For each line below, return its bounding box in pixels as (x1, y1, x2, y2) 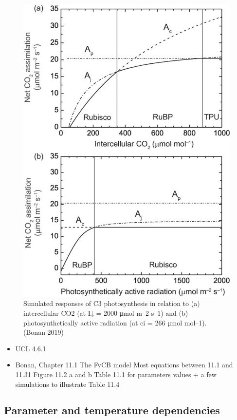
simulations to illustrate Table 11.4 (15, 379, 120, 389)
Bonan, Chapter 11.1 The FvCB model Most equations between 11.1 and (15, 360, 233, 370)
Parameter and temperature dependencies (4, 402, 220, 418)
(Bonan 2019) (23, 327, 64, 337)
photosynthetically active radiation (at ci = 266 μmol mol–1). (23, 317, 207, 327)
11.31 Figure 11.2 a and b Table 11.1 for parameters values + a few (15, 369, 217, 379)
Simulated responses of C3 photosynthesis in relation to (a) (23, 298, 200, 308)
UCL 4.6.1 (15, 343, 46, 353)
